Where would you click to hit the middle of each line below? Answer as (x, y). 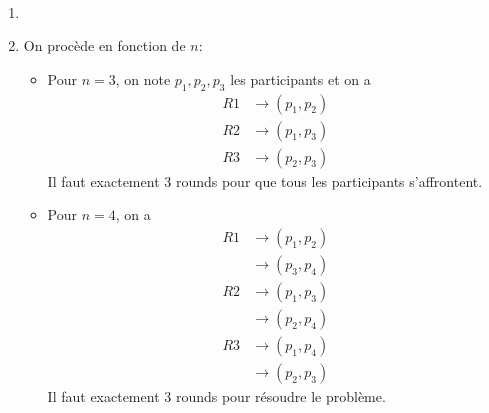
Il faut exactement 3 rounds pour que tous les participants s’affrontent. (265, 180)
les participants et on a (300, 78)
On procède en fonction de (104, 45)
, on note (143, 78)
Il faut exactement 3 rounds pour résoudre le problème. (216, 396)
